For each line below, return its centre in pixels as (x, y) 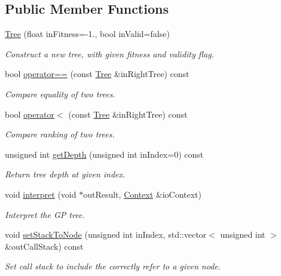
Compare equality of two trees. (60, 93)
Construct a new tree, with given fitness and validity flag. (109, 53)
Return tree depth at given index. (65, 174)
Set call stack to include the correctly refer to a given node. (113, 266)
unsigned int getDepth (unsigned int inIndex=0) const (104, 154)
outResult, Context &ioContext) (143, 194)
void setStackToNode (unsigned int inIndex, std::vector (106, 234)
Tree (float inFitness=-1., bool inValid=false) (87, 34)
